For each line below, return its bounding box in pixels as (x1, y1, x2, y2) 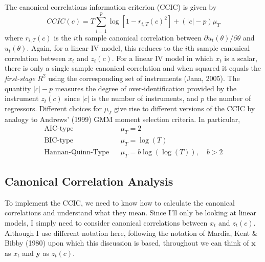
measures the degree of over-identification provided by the (55, 83, 237, 93)
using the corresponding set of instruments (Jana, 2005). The (48, 72, 240, 83)
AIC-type (44, 125, 74, 133)
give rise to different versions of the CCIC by (114, 103, 255, 113)
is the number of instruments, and (92, 93, 198, 104)
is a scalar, (224, 52, 257, 63)
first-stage (5, 72, 35, 83)
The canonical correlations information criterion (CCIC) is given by (5, 2, 217, 12)
